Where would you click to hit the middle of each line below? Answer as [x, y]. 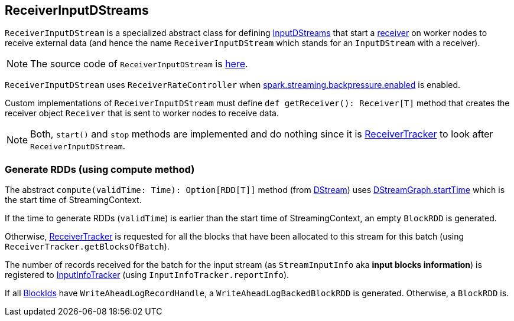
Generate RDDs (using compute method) [100, 169]
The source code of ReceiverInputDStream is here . [139, 64]
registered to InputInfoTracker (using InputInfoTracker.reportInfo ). [147, 275]
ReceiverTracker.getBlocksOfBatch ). [87, 247]
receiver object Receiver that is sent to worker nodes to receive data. [142, 113]
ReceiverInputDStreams [77, 10]
